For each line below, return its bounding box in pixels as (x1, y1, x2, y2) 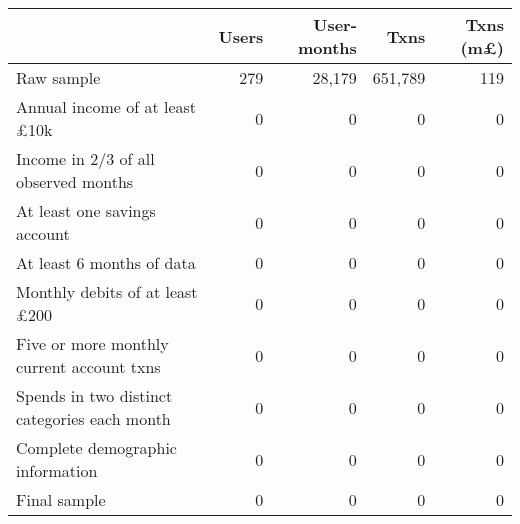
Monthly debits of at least (16, 280, 198, 303)
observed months (16, 170, 134, 193)
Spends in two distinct (16, 384, 173, 407)
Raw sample (16, 66, 101, 89)
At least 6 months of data (16, 251, 196, 274)
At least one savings (16, 199, 156, 222)
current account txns (16, 355, 161, 378)
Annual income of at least (16, 95, 197, 118)
